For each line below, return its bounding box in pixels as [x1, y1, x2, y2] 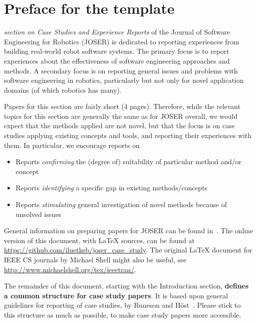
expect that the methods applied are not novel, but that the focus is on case [4, 120, 235, 131]
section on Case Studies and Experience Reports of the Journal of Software [4, 27, 230, 37]
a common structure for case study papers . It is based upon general [4, 290, 228, 300]
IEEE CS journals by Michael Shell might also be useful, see [4, 254, 187, 264]
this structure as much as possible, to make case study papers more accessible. [4, 309, 241, 320]
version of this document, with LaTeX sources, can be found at [4, 235, 195, 245]
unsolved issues [15, 209, 61, 219]
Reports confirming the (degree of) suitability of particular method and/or [15, 156, 242, 167]
